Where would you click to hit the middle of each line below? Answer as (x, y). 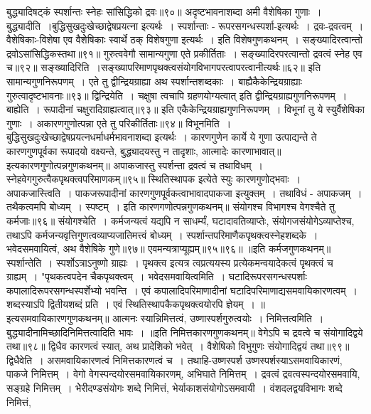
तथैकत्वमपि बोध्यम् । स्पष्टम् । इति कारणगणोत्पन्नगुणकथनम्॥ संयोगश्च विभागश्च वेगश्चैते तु (171, 207)
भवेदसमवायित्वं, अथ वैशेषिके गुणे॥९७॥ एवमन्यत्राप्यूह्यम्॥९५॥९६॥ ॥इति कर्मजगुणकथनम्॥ (169, 249)
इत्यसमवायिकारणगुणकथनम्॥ (58, 318)
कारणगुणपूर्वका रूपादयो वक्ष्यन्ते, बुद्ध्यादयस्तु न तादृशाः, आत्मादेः (117, 150)
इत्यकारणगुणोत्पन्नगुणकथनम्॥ (58, 165)
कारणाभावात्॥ (256, 150)
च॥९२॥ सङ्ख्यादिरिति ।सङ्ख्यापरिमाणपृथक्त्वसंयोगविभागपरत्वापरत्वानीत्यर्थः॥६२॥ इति (164, 67)
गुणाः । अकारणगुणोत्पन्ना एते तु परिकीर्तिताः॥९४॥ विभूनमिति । (119, 123)
